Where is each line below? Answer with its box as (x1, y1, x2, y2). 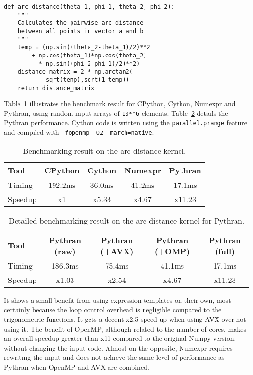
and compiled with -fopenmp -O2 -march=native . (4, 127, 154, 137)
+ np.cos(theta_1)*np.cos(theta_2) (32, 52, 147, 59)
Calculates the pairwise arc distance (18, 19, 144, 27)
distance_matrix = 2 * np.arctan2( (18, 68, 133, 75)
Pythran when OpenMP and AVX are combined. (4, 361, 149, 372)
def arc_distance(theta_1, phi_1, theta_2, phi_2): (4, 3, 175, 10)
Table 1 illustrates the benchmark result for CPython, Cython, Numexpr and (4, 98, 235, 109)
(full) (215, 245, 235, 257)
